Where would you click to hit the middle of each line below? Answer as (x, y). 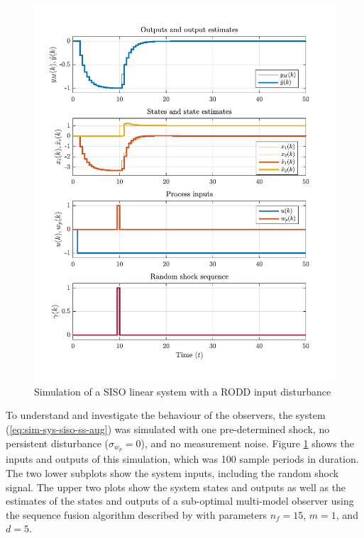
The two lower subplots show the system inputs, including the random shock (172, 472)
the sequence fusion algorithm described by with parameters (136, 514)
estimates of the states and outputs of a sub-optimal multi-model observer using (180, 501)
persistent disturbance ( (57, 443)
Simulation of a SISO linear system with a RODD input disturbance (183, 391)
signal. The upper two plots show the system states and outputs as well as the (176, 487)
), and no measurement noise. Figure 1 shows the (247, 443)
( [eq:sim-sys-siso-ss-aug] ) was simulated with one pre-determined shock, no (168, 428)
